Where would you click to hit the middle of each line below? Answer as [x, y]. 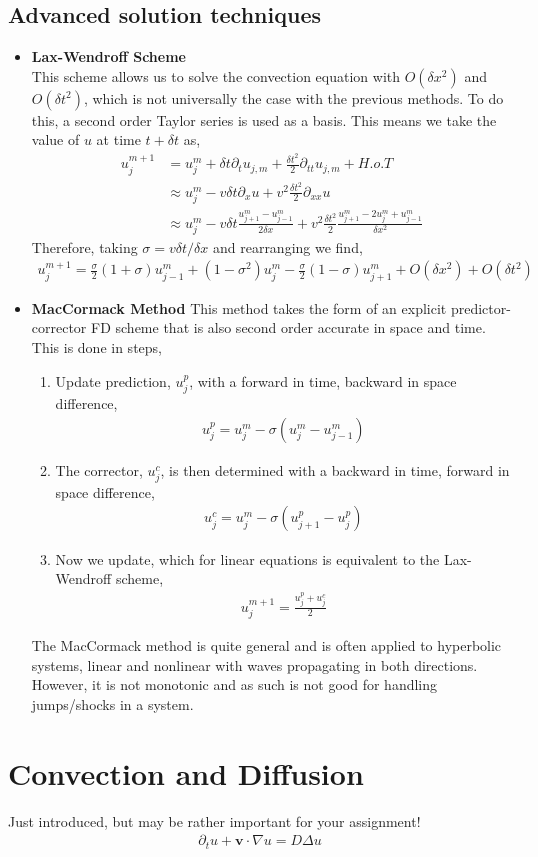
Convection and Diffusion [186, 772]
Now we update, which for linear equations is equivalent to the [247, 558]
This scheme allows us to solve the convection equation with [216, 75]
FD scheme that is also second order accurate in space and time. [288, 327]
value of [55, 139]
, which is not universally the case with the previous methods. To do [293, 97]
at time [118, 139]
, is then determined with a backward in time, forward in [335, 469]
